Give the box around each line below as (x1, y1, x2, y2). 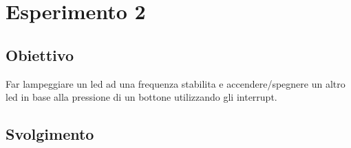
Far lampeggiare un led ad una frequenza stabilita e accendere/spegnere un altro (6, 76, 345, 90)
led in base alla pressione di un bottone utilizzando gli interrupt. (6, 90, 277, 104)
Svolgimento (6, 123, 94, 145)
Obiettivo (6, 44, 74, 65)
